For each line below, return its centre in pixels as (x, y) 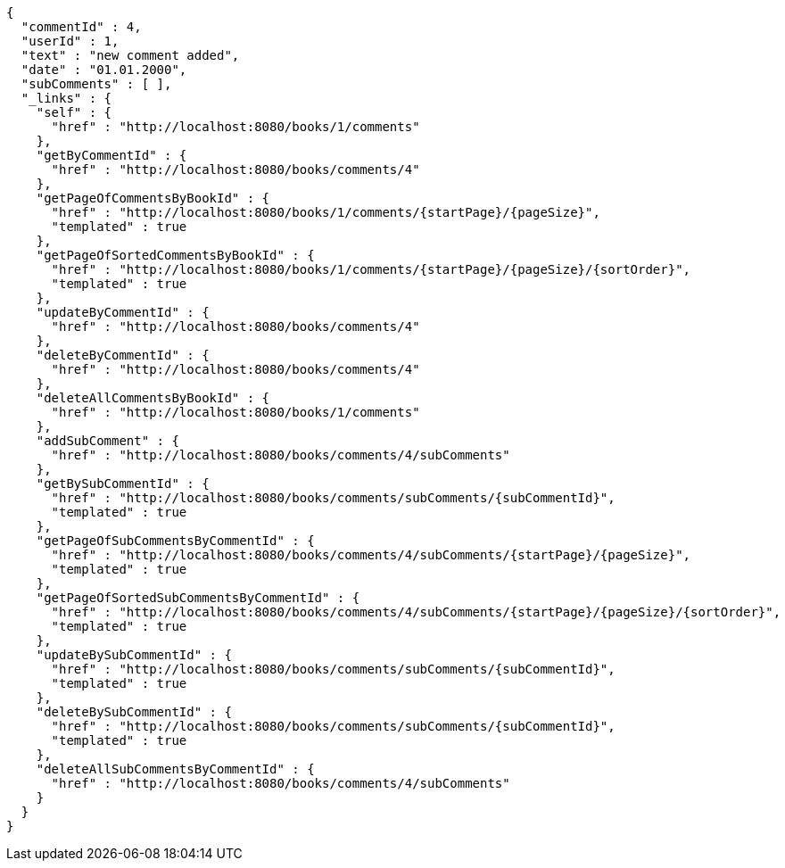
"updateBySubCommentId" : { (134, 655)
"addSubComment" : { (107, 441)
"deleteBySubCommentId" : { (134, 712)
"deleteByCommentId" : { (123, 355)
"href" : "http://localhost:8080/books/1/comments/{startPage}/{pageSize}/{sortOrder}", (371, 269)
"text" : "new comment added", (130, 55)
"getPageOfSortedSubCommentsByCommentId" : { (198, 598)
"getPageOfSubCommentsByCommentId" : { (175, 541)
